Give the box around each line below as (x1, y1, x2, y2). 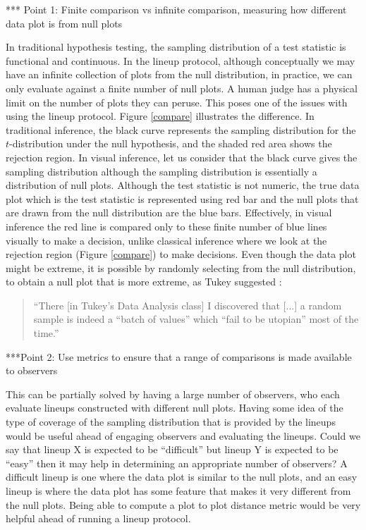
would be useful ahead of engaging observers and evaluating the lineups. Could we (6, 428, 360, 443)
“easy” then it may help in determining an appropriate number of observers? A (6, 455, 348, 470)
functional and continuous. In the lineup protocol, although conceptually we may (6, 53, 355, 68)
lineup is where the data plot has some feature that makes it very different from (6, 483, 351, 498)
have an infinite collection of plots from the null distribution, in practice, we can (6, 67, 353, 82)
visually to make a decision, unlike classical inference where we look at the (6, 233, 327, 247)
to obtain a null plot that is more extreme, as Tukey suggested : (6, 274, 282, 289)
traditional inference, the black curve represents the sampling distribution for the (6, 122, 356, 137)
